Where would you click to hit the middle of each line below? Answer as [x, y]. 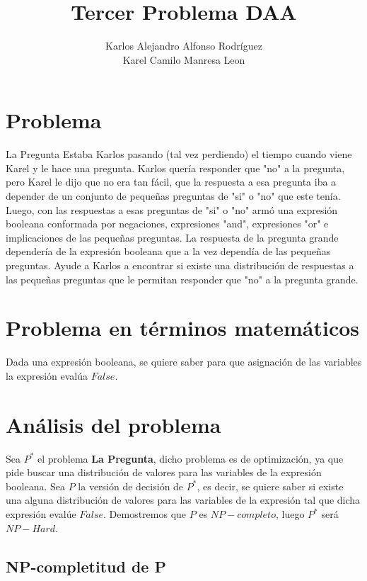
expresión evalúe [41, 514]
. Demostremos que [145, 514]
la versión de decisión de [131, 486]
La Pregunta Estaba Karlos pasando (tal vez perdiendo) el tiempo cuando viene [179, 154]
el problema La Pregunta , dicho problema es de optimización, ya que [191, 458]
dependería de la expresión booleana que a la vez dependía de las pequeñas [168, 251]
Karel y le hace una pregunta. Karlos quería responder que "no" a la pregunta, [175, 168]
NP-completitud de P [86, 566]
